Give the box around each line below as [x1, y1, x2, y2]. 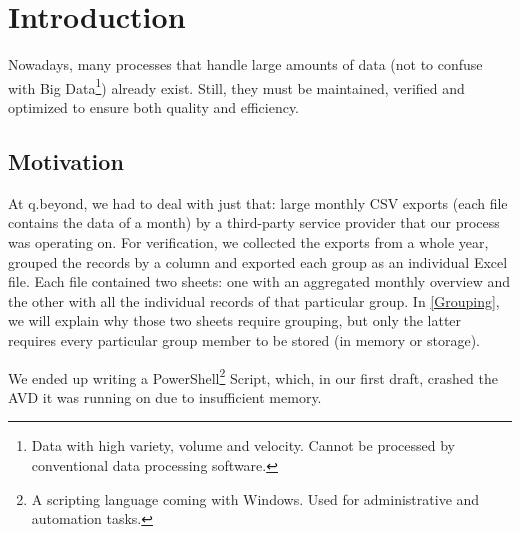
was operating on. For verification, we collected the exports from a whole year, [8, 231, 489, 252]
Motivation [8, 145, 124, 176]
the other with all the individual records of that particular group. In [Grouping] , [8, 290, 500, 311]
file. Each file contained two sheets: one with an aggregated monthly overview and [8, 271, 511, 292]
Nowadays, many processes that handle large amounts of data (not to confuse [8, 54, 483, 75]
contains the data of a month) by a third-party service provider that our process [8, 212, 500, 233]
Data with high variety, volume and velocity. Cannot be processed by [31, 435, 455, 456]
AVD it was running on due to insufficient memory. [8, 386, 322, 407]
